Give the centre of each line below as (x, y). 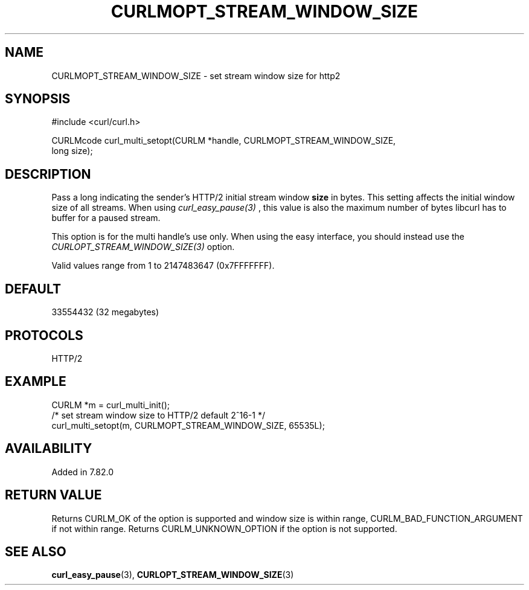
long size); (72, 151)
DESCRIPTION (48, 174)
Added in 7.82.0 (83, 472)
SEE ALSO (36, 551)
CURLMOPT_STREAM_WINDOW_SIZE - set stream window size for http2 (196, 75)
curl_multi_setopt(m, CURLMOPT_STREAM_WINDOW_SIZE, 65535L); (188, 425)
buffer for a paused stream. (106, 218)
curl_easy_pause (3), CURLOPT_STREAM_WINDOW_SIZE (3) (173, 575)
